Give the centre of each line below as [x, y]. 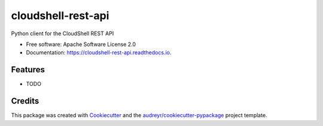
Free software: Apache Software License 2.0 [81, 44]
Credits [25, 101]
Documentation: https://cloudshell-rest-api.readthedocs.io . [99, 53]
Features [28, 70]
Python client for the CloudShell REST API [63, 33]
